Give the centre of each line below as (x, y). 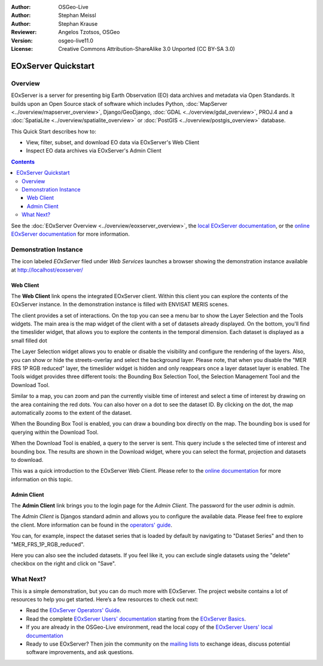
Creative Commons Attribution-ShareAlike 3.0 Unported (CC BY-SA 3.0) (147, 48)
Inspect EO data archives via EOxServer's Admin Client (94, 151)
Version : (22, 40)
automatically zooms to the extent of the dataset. (71, 412)
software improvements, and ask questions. (80, 652)
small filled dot (29, 340)
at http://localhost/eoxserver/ (47, 270)
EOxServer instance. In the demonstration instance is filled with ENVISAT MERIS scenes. (120, 305)
